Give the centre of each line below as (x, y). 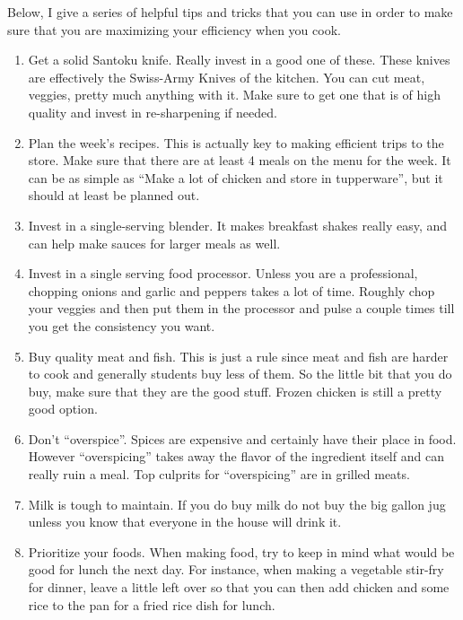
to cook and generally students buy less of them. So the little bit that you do (240, 374)
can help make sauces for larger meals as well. (154, 243)
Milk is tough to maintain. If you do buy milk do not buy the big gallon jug (237, 504)
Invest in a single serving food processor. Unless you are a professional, (223, 273)
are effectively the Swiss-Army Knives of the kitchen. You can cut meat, (227, 77)
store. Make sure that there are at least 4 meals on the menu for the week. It (240, 160)
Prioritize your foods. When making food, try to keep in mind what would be (241, 551)
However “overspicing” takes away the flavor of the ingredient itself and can (236, 456)
